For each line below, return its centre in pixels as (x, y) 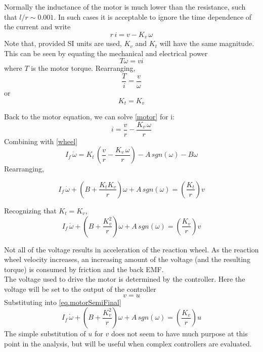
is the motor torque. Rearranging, (83, 68)
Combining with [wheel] (41, 141)
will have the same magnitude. (207, 43)
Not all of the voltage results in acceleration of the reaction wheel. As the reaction (131, 249)
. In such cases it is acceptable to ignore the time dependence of (153, 16)
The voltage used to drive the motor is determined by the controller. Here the (125, 279)
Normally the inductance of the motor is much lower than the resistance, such (125, 7)
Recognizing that (30, 210)
